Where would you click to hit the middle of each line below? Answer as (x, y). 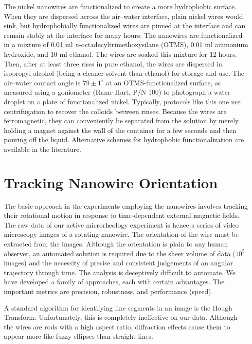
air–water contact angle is (42, 82)
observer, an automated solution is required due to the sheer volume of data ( (120, 253)
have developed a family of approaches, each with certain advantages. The (114, 282)
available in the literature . (43, 149)
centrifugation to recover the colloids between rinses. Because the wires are (115, 111)
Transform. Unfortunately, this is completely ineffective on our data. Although (121, 317)
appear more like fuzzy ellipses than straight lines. (79, 336)
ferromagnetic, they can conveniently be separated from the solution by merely (121, 121)
